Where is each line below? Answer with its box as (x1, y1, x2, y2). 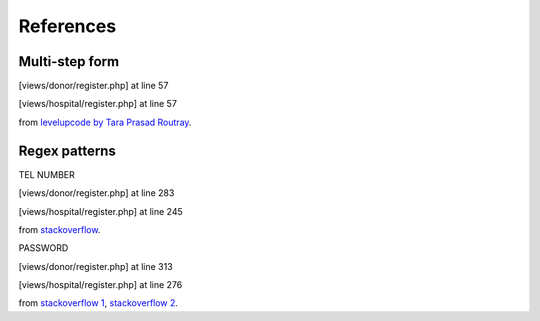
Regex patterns (18, 142, 117, 159)
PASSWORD (18, 242, 69, 254)
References (18, 15, 117, 37)
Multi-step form (18, 53, 120, 70)
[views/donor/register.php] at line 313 (18, 260, 174, 272)
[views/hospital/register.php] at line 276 (18, 279, 183, 291)
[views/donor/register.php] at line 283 (18, 187, 175, 199)
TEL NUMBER (18, 168, 75, 180)
